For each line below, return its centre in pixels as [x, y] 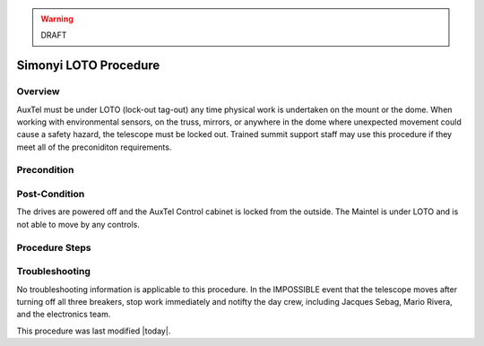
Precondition [45, 170]
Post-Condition [51, 195]
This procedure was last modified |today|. [94, 331]
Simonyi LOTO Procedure [88, 66]
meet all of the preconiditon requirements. [94, 147]
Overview [38, 91]
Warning [57, 19]
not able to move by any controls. [78, 224]
